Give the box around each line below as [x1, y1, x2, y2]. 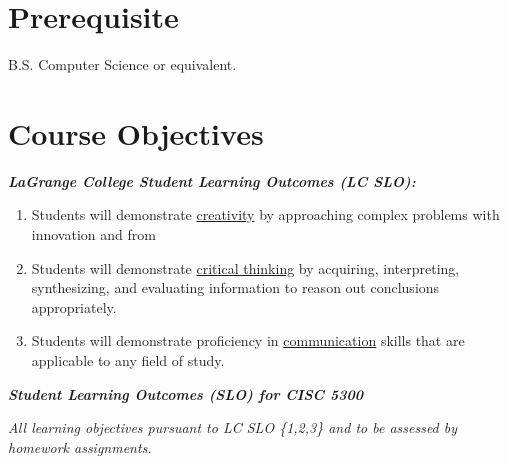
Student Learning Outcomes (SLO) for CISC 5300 [8, 383, 364, 404]
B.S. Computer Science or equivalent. [8, 54, 237, 75]
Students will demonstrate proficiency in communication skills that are [31, 330, 465, 351]
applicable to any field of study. [31, 350, 225, 370]
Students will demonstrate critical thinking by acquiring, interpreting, [31, 257, 460, 278]
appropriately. [31, 296, 117, 317]
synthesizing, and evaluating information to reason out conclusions [31, 277, 440, 298]
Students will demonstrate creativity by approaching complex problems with [31, 204, 500, 225]
